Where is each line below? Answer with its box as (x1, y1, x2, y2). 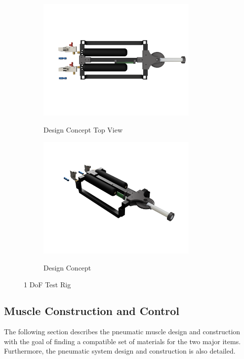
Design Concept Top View (43, 124, 123, 135)
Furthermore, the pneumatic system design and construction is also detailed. (4, 346, 236, 356)
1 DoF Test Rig (24, 279, 71, 289)
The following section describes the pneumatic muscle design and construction (4, 326, 241, 337)
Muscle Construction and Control (4, 303, 180, 318)
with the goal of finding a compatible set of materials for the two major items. (4, 336, 241, 346)
